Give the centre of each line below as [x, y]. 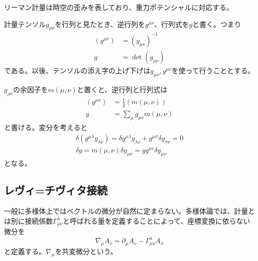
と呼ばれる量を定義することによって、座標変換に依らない [157, 220]
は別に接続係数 [28, 220]
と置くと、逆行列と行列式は [122, 89]
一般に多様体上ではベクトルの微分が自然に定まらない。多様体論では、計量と [129, 211]
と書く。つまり [217, 24]
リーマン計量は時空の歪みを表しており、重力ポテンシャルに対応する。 [119, 7]
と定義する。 [25, 251]
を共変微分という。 [86, 251]
